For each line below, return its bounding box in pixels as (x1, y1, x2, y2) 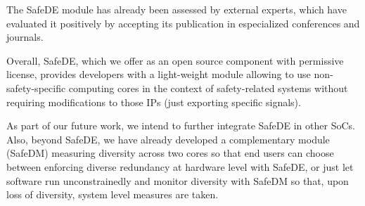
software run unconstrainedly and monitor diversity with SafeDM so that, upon (6, 173, 349, 188)
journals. (6, 30, 44, 44)
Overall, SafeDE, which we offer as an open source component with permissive (6, 53, 344, 67)
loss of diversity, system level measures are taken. (6, 187, 219, 202)
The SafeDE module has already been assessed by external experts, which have (6, 2, 347, 16)
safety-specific (6, 80, 66, 95)
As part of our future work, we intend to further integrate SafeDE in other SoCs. (6, 118, 355, 133)
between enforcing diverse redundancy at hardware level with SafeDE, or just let (6, 159, 354, 174)
